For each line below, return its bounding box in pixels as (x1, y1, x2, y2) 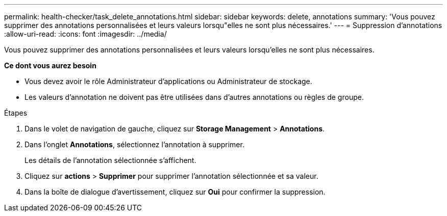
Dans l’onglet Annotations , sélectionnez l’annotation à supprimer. (24, 140, 244, 149)
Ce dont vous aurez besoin (4, 61, 96, 70)
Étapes (4, 109, 28, 117)
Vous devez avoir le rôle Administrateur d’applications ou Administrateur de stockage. (24, 77, 312, 86)
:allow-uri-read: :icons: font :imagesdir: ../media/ (4, 30, 167, 38)
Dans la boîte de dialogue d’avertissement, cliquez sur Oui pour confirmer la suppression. (24, 187, 326, 196)
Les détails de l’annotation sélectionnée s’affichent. (24, 156, 196, 165)
